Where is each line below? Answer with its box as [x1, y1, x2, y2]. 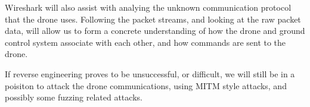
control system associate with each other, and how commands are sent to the [5, 36, 286, 48]
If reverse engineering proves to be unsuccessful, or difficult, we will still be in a [5, 67, 295, 80]
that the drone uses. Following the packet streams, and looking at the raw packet [5, 12, 301, 25]
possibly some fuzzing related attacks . [5, 91, 142, 103]
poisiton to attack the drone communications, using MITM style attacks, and [5, 79, 287, 92]
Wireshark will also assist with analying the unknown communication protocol [5, 1, 292, 13]
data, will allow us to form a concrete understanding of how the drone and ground [5, 24, 305, 37]
